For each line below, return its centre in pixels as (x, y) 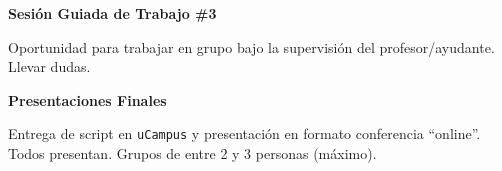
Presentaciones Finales (87, 99)
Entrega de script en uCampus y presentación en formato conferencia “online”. (244, 133)
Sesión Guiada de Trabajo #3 (112, 13)
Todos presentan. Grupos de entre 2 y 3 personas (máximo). (192, 153)
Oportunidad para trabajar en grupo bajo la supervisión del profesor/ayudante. (251, 46)
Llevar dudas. (49, 66)
